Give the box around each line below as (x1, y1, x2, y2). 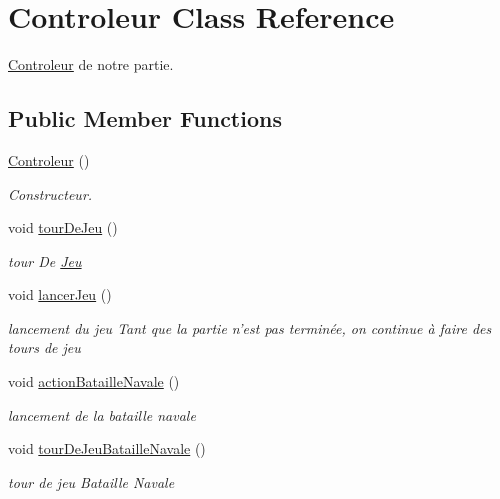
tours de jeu (8, 337, 81, 358)
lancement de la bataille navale (8, 404, 196, 425)
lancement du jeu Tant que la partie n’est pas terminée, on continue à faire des (8, 317, 492, 338)
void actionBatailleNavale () (8, 371, 180, 392)
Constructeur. (8, 183, 93, 204)
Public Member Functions (8, 103, 282, 134)
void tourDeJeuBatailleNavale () (8, 438, 206, 459)
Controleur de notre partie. (8, 54, 174, 75)
